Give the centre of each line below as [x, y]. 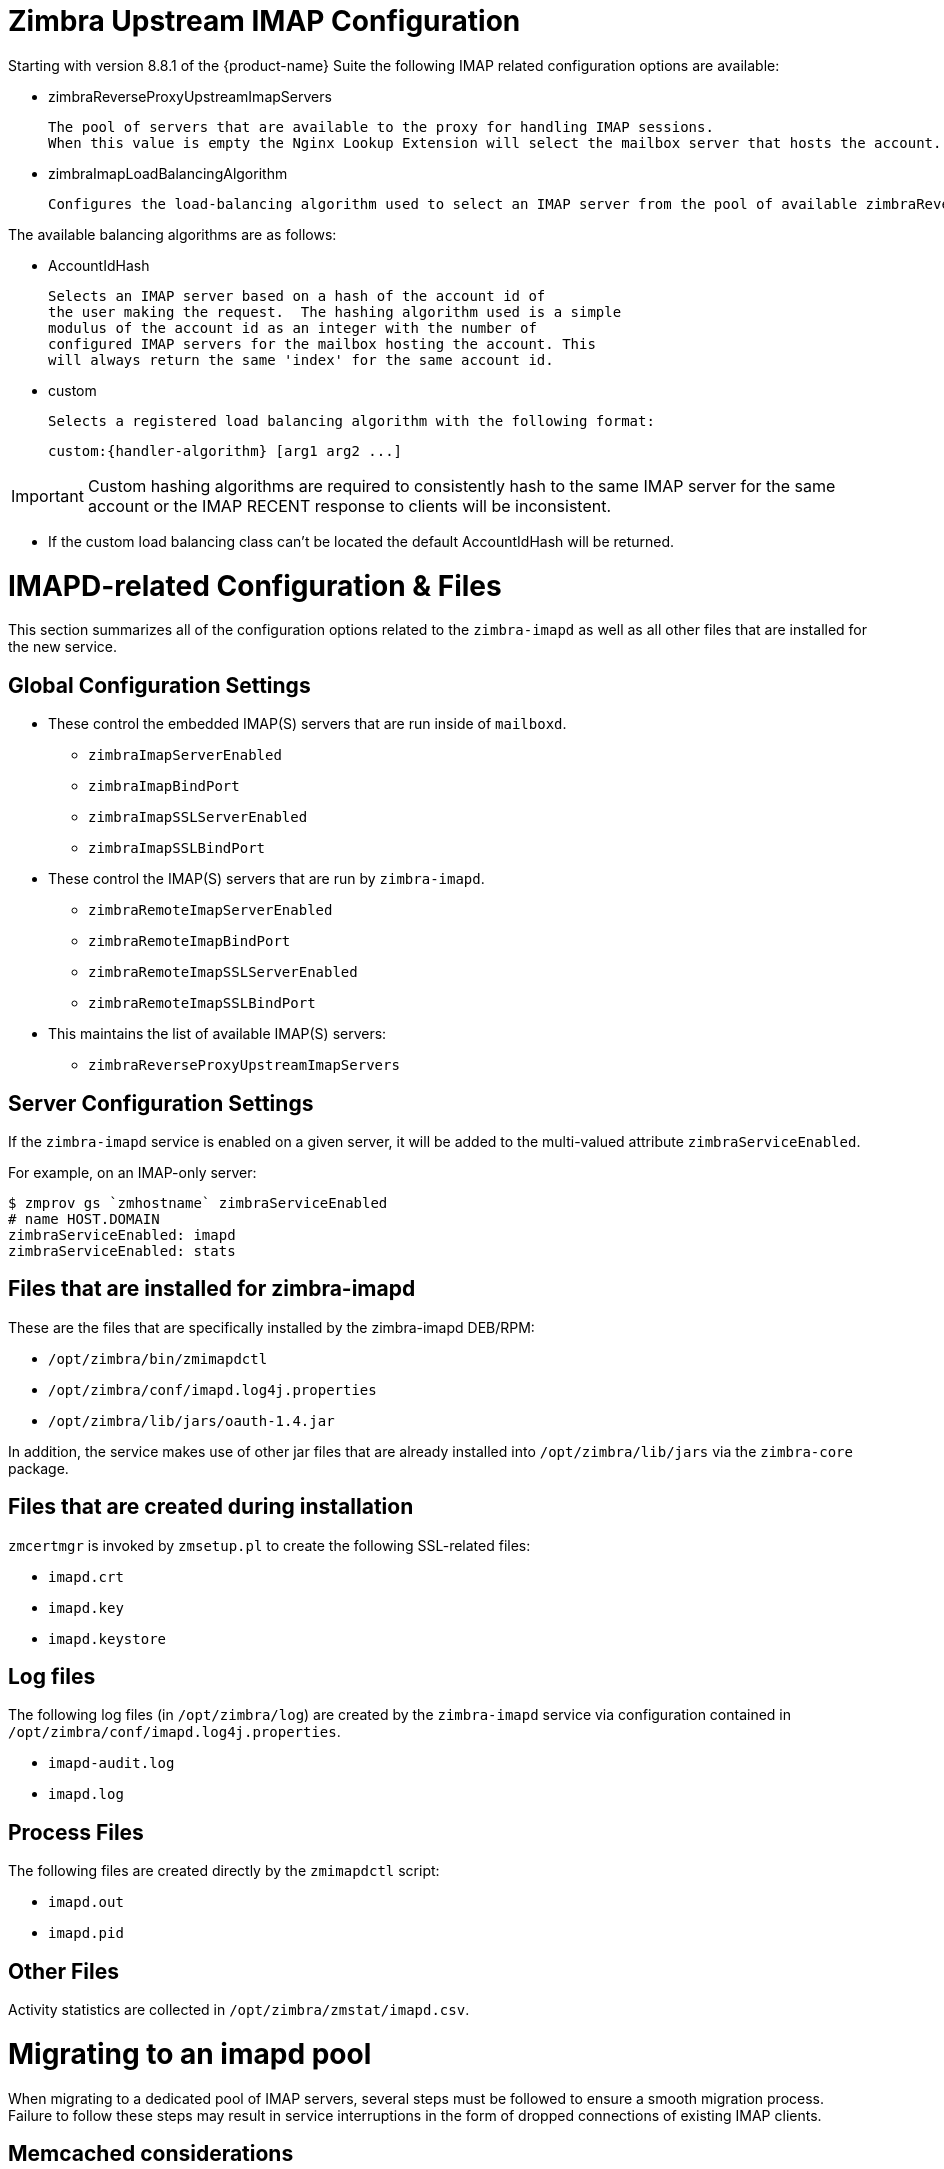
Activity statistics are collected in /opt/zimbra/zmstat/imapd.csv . [239, 2010]
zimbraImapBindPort [164, 786]
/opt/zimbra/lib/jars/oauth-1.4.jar [191, 1420]
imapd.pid [86, 1933]
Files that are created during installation [211, 1507]
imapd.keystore [107, 1638]
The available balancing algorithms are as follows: [172, 234]
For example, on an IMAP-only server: [132, 1172]
